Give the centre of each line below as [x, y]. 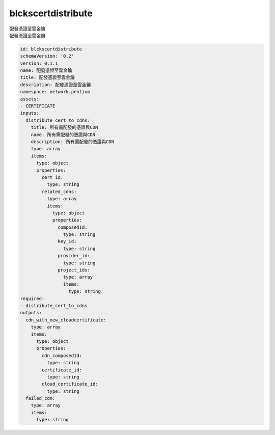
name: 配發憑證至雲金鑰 [46, 71]
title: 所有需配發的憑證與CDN [64, 128]
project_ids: [74, 270]
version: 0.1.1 [39, 63]
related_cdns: [59, 192]
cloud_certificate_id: [70, 384]
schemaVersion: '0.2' [47, 56]
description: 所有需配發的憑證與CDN [73, 142]
